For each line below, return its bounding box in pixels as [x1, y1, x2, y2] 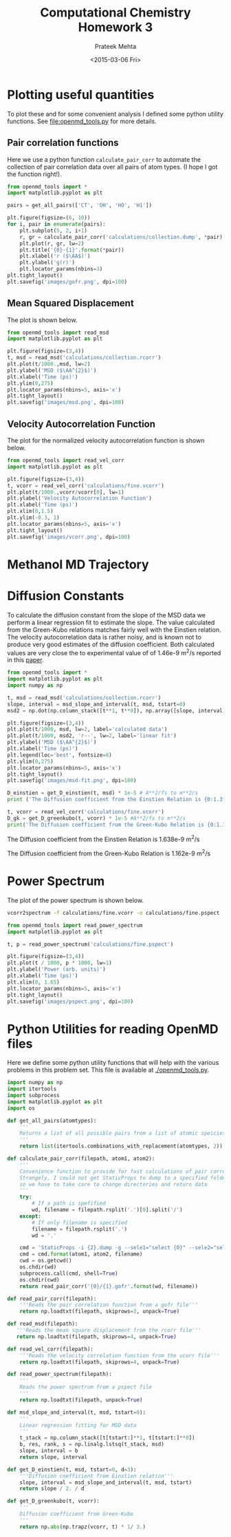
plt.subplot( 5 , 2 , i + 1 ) [19, 227, 88, 234]
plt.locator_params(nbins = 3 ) [19, 266, 103, 273]
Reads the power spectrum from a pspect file [19, 1384, 153, 1391]
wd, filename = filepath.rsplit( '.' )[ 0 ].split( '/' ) [32, 1207, 184, 1213]
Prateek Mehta [94, 42, 137, 50]
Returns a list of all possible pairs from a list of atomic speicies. [19, 1130, 229, 1137]
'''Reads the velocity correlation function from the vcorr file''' [19, 1352, 220, 1359]
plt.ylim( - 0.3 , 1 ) [7, 514, 60, 521]
